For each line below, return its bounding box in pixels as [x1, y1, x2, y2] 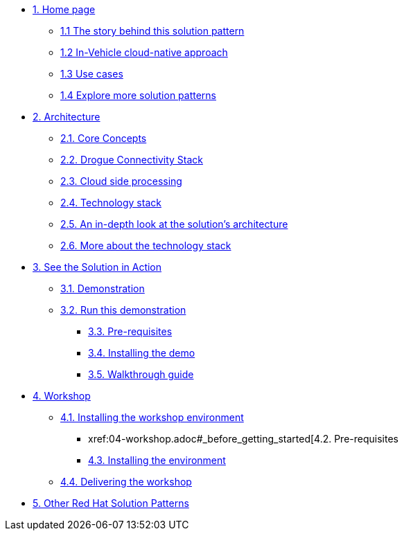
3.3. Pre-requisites [88, 325, 173, 337]
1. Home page [33, 3, 96, 15]
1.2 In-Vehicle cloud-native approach [60, 46, 228, 58]
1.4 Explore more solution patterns [60, 89, 216, 101]
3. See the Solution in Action [33, 261, 162, 273]
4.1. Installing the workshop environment [60, 411, 244, 423]
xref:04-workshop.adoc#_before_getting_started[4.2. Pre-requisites [88, 433, 398, 445]
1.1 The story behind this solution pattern [60, 25, 245, 37]
